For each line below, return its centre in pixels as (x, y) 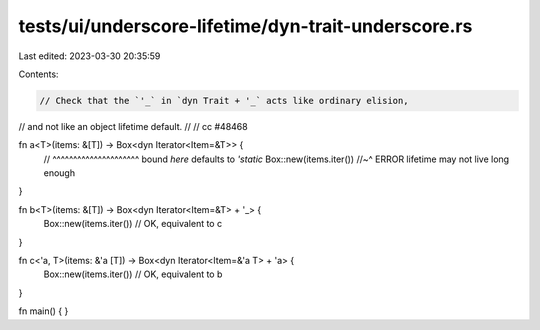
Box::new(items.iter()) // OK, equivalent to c (133, 224)
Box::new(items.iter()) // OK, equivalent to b (133, 274)
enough (59, 173)
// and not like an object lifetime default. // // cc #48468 (133, 126)
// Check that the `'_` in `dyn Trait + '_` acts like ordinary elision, (224, 100)
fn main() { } (43, 311)
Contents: (38, 74)
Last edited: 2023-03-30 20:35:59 (89, 56)
